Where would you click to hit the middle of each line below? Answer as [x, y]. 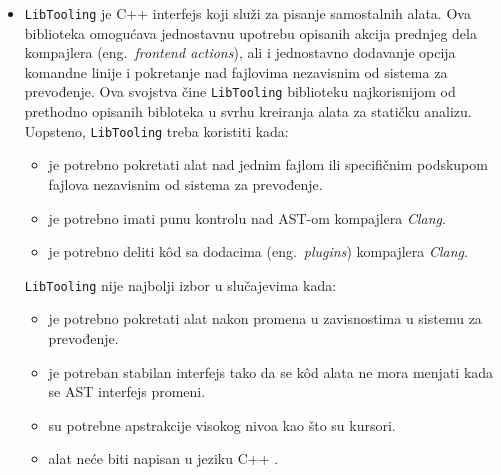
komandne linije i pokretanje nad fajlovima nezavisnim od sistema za [236, 71]
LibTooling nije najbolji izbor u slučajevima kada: [180, 284]
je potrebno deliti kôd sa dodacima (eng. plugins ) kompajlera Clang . [258, 251]
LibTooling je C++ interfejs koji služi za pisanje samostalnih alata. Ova [247, 13]
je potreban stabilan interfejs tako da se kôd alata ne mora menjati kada [271, 371]
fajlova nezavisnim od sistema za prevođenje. [185, 183]
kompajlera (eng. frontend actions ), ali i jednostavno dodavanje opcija [240, 52]
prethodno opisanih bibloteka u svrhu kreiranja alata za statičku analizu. [248, 111]
